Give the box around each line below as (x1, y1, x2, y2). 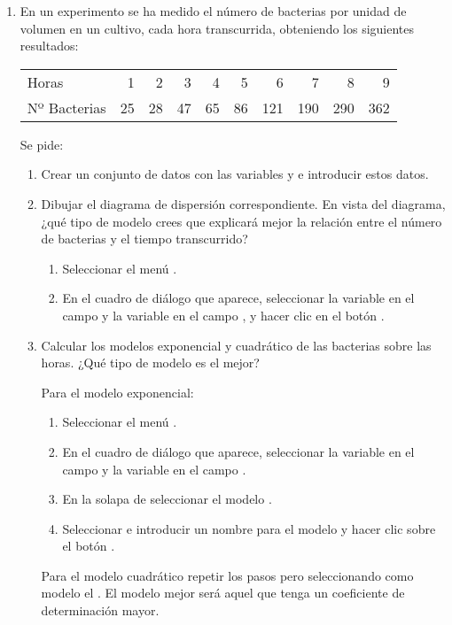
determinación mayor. (41, 601, 160, 620)
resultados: (19, 36, 79, 55)
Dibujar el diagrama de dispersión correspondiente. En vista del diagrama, (41, 194, 446, 212)
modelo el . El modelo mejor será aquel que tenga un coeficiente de (41, 583, 405, 602)
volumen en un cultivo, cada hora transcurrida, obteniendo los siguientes (19, 19, 415, 37)
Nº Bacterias (27, 96, 106, 118)
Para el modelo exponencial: (41, 382, 194, 401)
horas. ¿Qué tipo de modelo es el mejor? (41, 353, 260, 372)
